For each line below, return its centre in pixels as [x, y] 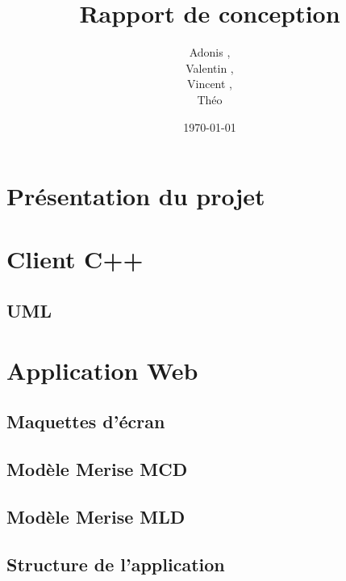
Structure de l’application [116, 564]
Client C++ [75, 259]
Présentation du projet [136, 196]
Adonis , [210, 52]
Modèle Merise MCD [97, 468]
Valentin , [210, 67]
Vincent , [210, 84]
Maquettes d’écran [86, 421]
